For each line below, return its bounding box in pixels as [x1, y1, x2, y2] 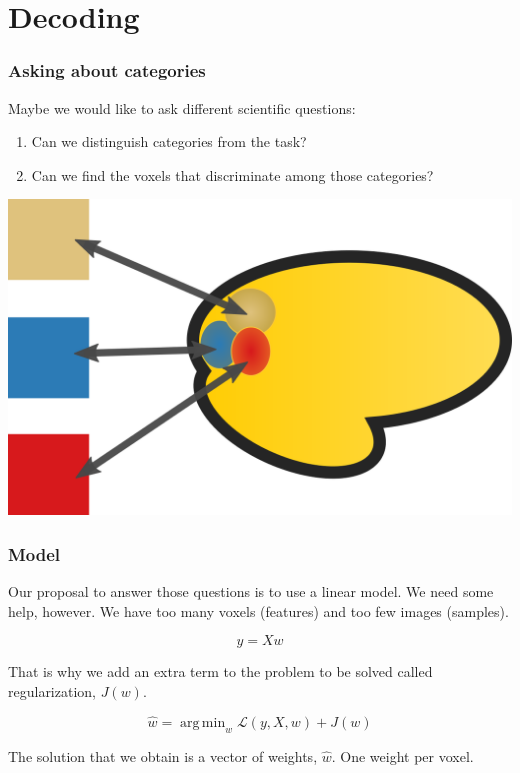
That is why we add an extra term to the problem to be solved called [8, 661, 433, 682]
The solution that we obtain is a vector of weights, [8, 745, 318, 766]
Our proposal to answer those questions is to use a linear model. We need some [8, 581, 494, 602]
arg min [180, 715, 226, 730]
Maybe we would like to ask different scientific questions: [8, 97, 356, 118]
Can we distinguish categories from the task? [31, 131, 307, 152]
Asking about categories [8, 58, 206, 83]
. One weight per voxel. [331, 745, 474, 766]
